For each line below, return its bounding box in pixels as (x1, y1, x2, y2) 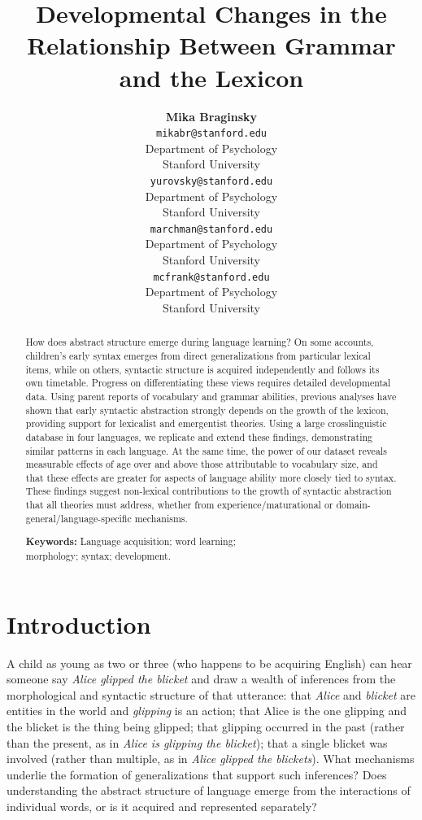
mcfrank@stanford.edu (153, 271, 270, 283)
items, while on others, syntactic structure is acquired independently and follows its (25, 362, 380, 376)
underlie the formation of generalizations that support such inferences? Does (7, 765, 387, 783)
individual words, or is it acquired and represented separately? (7, 797, 317, 814)
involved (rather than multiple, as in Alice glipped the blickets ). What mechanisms (7, 750, 415, 767)
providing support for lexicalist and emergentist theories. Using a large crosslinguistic (25, 417, 387, 430)
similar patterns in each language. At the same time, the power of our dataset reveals (25, 443, 387, 457)
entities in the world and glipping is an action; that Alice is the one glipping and (7, 702, 407, 719)
